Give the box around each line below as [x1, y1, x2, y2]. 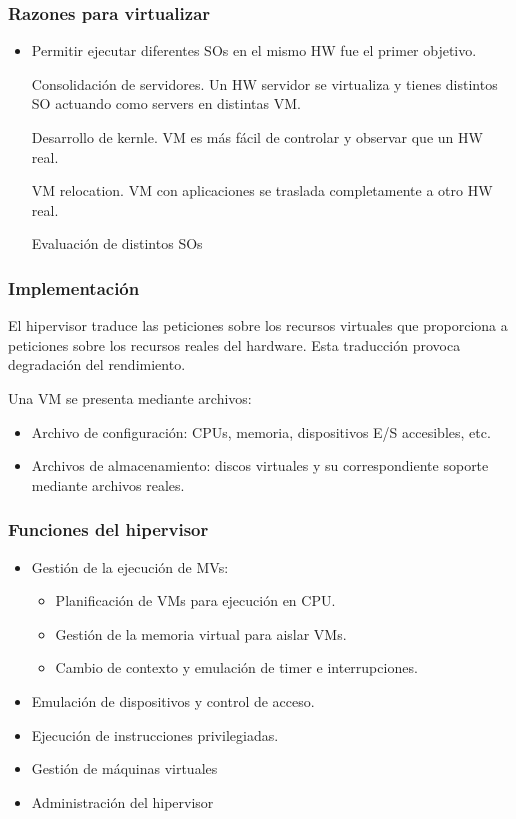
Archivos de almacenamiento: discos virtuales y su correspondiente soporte [31, 455, 489, 476]
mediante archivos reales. [31, 474, 185, 495]
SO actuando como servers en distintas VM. [31, 93, 301, 114]
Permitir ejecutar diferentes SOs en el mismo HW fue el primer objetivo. [31, 40, 477, 61]
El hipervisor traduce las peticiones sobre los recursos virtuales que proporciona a [8, 315, 508, 336]
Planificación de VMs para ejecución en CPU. [55, 590, 336, 611]
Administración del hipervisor [31, 791, 214, 812]
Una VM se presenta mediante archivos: [8, 387, 252, 408]
